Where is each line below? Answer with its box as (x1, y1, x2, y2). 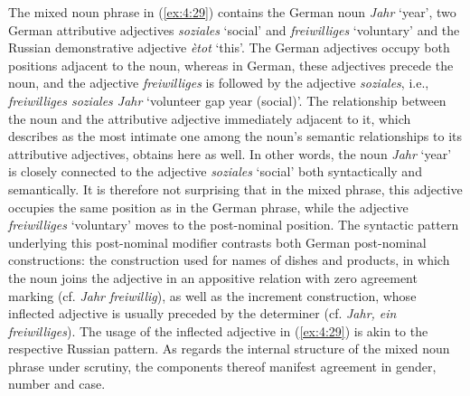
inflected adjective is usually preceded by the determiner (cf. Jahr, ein (8, 304, 397, 323)
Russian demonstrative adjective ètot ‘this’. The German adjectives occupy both (8, 38, 450, 57)
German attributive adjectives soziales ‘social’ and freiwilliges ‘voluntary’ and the (8, 20, 460, 39)
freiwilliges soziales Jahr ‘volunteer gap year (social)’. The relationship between (8, 90, 446, 109)
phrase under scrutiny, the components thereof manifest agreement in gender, (8, 356, 437, 375)
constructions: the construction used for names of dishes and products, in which (8, 250, 450, 269)
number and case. (8, 374, 106, 393)
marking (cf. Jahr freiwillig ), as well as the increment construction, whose (8, 286, 417, 305)
